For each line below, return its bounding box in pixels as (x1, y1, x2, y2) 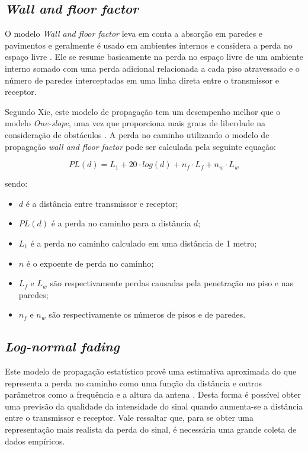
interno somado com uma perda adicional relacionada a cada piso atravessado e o (5, 62, 300, 74)
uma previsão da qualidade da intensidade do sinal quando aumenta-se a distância (5, 399, 303, 412)
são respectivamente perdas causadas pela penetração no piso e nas (50, 277, 293, 289)
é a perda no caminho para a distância (51, 217, 191, 229)
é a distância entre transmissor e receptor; (25, 197, 178, 209)
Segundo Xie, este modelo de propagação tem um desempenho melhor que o (5, 105, 281, 117)
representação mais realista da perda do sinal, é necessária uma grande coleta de (5, 423, 297, 436)
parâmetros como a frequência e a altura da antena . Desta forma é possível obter (5, 388, 301, 401)
